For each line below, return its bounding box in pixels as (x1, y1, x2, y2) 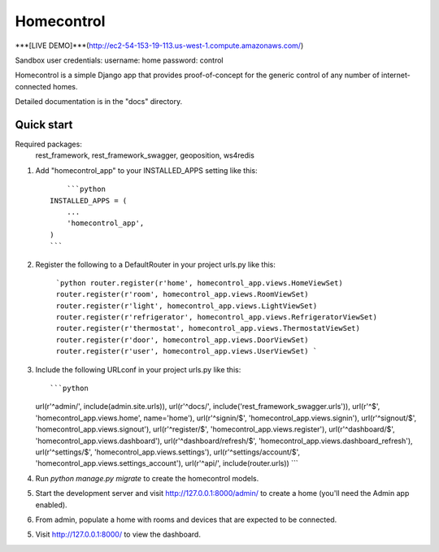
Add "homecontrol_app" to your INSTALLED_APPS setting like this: (35, 165, 258, 175)
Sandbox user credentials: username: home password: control (15, 55, 224, 65)
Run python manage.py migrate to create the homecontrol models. (35, 473, 259, 483)
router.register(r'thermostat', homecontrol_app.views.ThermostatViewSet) (55, 324, 361, 333)
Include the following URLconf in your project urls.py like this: (35, 364, 241, 374)
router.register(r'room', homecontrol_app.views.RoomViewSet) (55, 289, 309, 299)
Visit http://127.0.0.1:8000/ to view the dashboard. (35, 529, 201, 540)
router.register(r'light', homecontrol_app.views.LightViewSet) (55, 301, 318, 311)
